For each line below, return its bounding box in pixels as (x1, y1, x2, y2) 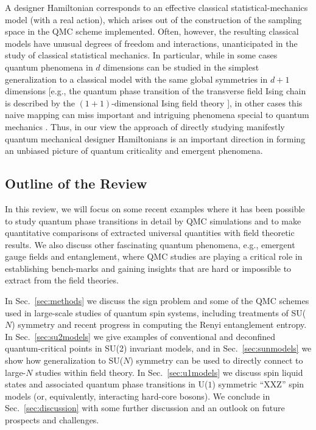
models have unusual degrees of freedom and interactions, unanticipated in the (5, 36, 298, 49)
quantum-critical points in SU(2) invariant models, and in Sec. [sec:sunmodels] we (5, 342, 312, 355)
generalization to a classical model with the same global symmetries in (5, 72, 268, 85)
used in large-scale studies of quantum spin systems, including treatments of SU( (5, 306, 306, 319)
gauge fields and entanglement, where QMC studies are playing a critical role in (5, 250, 303, 263)
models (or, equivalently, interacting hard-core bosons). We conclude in (5, 389, 270, 402)
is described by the (5, 96, 75, 109)
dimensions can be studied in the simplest (103, 60, 259, 73)
